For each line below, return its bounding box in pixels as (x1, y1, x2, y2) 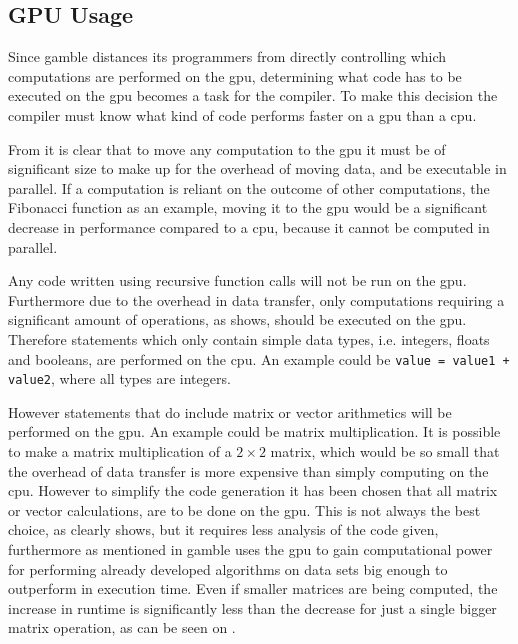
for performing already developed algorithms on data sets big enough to (8, 558, 448, 579)
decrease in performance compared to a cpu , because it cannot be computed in (8, 216, 490, 237)
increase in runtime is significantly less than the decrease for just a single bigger (8, 597, 497, 618)
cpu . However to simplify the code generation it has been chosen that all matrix (8, 480, 498, 501)
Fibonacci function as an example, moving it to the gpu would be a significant (8, 197, 488, 218)
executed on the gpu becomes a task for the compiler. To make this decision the (8, 85, 498, 106)
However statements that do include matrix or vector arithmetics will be (8, 401, 452, 422)
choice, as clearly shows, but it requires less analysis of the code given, (8, 519, 439, 540)
